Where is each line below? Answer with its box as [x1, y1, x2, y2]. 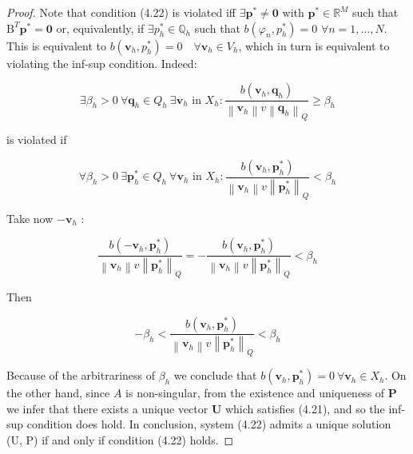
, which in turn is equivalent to [238, 37, 390, 54]
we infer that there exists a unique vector [6, 400, 208, 416]
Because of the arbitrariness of [6, 367, 156, 384]
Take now [6, 209, 54, 226]
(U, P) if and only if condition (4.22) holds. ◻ [6, 432, 234, 448]
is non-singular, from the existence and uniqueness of [125, 384, 385, 401]
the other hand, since [6, 384, 110, 401]
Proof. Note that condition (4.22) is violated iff [6, 4, 236, 20]
